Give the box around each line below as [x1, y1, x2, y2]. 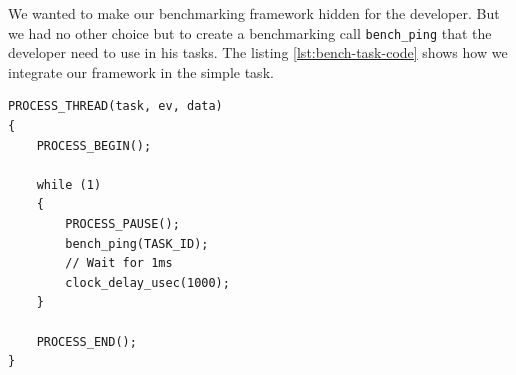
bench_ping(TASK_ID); [65, 236, 209, 251]
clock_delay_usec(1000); [65, 275, 230, 290]
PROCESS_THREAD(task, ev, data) [8, 99, 223, 114]
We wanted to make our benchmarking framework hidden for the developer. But [8, 3, 500, 23]
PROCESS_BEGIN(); [36, 138, 152, 153]
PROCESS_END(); [36, 334, 137, 349]
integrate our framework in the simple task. [8, 61, 274, 82]
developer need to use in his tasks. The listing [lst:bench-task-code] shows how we [8, 42, 508, 63]
